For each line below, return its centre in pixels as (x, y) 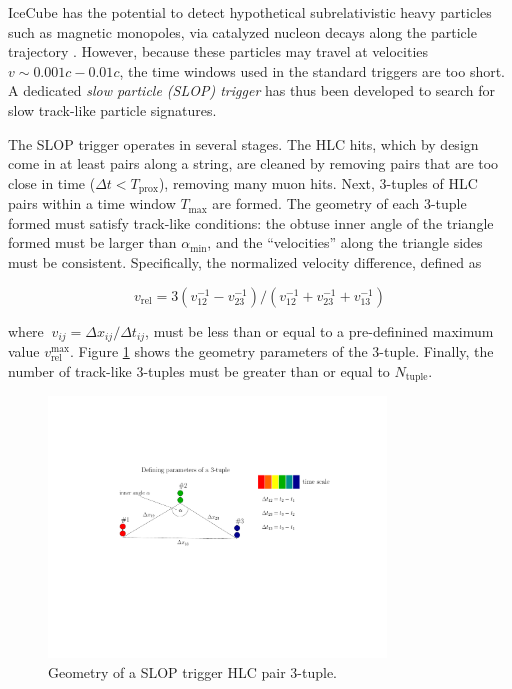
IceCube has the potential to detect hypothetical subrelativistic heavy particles (250, 12)
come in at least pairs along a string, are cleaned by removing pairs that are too (253, 163)
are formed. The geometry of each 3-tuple (339, 203)
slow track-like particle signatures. (112, 109)
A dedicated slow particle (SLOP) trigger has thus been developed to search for (252, 90)
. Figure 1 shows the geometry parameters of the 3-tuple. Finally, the (282, 351)
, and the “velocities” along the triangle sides (345, 242)
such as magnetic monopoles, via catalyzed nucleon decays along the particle (242, 31)
